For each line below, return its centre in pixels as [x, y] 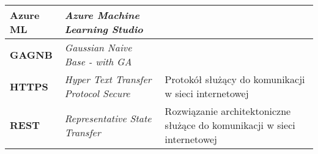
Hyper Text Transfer [108, 79]
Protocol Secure [97, 93]
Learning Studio [104, 29]
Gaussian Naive [98, 47]
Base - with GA [98, 61]
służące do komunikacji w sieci [230, 125]
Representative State [108, 118]
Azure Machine [102, 15]
